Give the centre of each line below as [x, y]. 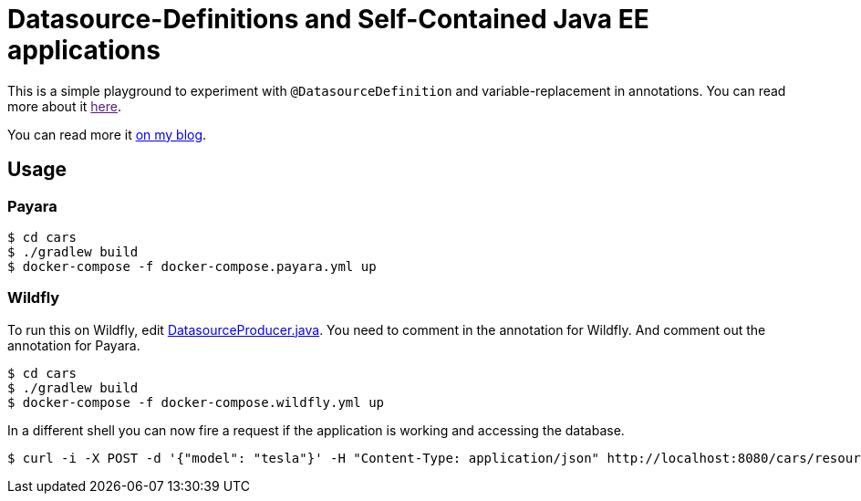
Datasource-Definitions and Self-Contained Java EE [328, 19]
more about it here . [65, 106]
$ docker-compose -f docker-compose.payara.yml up [192, 266]
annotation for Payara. [74, 345]
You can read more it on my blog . [107, 134]
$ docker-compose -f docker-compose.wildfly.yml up [196, 402]
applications [84, 50]
